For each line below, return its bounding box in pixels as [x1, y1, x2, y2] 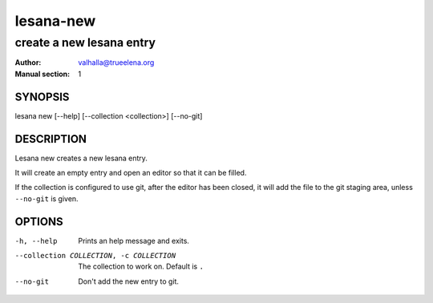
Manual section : [14, 69, 71, 79]
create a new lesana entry [14, 35, 156, 50]
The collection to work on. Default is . [78, 261, 204, 272]
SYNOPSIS [14, 90, 70, 103]
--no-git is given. [14, 193, 79, 204]
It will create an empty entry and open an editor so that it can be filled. [14, 168, 247, 177]
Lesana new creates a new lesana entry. [14, 153, 148, 163]
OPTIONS [14, 215, 63, 228]
